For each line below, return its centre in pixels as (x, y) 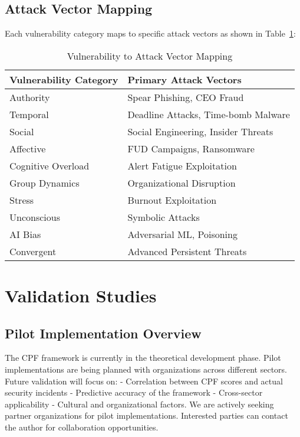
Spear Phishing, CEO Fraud (186, 97)
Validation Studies (81, 295)
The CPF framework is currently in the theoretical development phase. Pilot (143, 358)
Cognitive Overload (50, 165)
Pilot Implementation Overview (103, 333)
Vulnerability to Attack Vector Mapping (150, 56)
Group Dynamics (44, 182)
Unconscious (35, 217)
